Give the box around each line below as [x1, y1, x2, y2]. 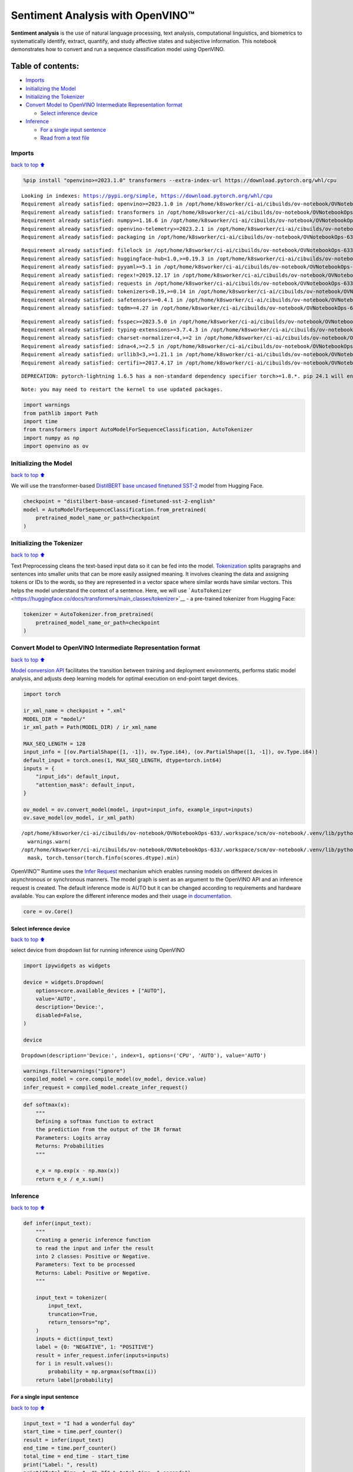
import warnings [23, 402, 71, 409]
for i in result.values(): [35, 1360, 114, 1367]
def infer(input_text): [23, 1220, 92, 1227]
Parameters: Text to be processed [35, 1261, 135, 1268]
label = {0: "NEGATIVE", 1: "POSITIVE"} [35, 1344, 154, 1351]
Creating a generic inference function [35, 1236, 151, 1244]
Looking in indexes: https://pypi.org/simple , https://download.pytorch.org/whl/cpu [21, 193, 273, 200]
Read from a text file [40, 134, 89, 141]
